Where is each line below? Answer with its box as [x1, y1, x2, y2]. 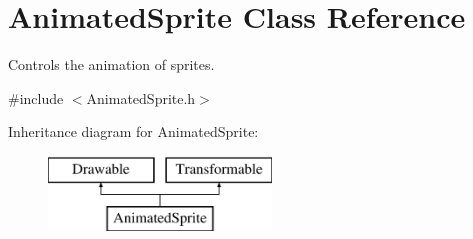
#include [8, 87, 64, 108]
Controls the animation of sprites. [8, 54, 215, 75]
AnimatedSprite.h [86, 87, 196, 108]
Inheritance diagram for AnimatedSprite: [8, 121, 259, 142]
